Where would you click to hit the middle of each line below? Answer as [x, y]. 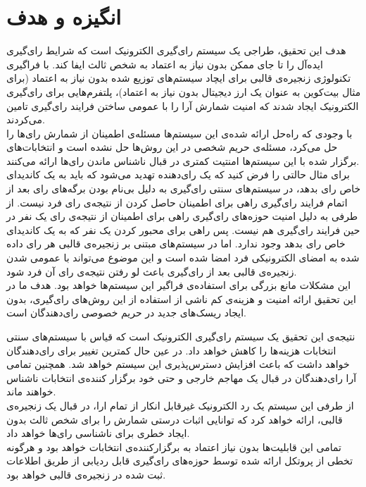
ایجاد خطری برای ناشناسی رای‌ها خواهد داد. [98, 433]
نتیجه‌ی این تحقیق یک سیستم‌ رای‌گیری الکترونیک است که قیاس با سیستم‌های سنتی [181, 336]
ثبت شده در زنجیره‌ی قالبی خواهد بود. [86, 474]
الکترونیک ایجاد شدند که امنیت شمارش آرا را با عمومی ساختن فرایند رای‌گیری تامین [183, 105]
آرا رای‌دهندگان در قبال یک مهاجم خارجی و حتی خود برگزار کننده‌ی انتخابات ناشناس [182, 377]
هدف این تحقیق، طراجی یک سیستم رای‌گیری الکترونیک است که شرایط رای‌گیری [176, 50]
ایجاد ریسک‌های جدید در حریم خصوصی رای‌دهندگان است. [126, 313]
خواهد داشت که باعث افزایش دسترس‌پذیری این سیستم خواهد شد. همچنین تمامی [178, 364]
